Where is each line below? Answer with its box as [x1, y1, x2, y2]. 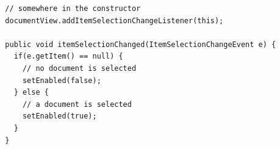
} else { [13, 88, 49, 97]
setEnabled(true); [22, 112, 97, 121]
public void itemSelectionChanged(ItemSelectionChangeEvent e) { [5, 40, 276, 49]
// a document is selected [22, 100, 132, 109]
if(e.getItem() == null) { [13, 52, 123, 61]
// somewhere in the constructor [5, 4, 141, 13]
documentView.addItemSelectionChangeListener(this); [5, 16, 224, 25]
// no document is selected [22, 64, 137, 73]
